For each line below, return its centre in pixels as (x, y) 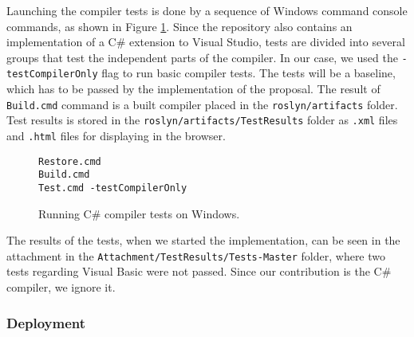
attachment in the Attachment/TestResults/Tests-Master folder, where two (196, 255)
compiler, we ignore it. (61, 287)
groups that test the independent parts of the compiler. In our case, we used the (202, 57)
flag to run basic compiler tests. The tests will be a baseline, (248, 73)
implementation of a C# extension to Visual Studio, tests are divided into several (206, 42)
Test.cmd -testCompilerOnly (113, 188)
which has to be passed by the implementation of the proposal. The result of (193, 89)
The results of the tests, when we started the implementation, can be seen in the (203, 240)
